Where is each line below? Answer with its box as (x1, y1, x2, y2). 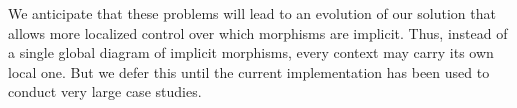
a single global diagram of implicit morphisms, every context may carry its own (8, 42, 494, 63)
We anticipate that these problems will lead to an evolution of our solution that (8, 3, 496, 23)
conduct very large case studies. (8, 81, 202, 102)
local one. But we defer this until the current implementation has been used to (8, 61, 490, 82)
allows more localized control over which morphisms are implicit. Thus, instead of (8, 22, 508, 43)
